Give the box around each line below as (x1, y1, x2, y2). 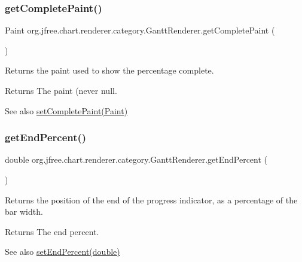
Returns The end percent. (5, 225, 99, 237)
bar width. (5, 205, 43, 218)
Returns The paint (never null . (5, 84, 117, 96)
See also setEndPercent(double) (5, 245, 120, 258)
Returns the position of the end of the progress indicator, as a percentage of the (5, 193, 298, 206)
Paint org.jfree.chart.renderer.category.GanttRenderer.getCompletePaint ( (5, 24, 275, 36)
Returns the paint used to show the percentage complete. (5, 64, 214, 77)
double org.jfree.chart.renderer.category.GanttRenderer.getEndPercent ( (5, 153, 268, 166)
